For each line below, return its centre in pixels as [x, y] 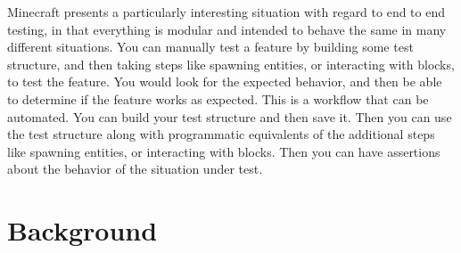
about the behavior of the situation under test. [135, 169]
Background [82, 230]
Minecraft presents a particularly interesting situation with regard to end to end [226, 12]
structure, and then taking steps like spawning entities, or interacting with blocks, [231, 64]
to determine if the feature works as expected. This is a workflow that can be [218, 98]
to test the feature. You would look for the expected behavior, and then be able [225, 82]
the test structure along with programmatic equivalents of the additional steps [221, 134]
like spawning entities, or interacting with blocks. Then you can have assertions [224, 151]
